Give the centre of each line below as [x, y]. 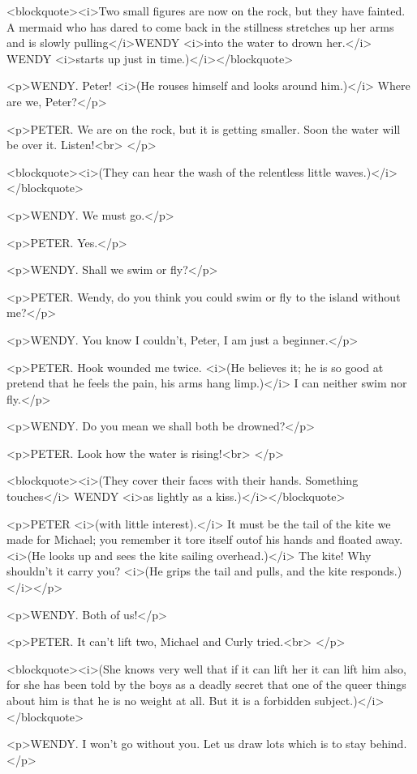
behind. [388, 744]
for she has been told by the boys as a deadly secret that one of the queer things [206, 684]
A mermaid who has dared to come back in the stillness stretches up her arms [200, 26]
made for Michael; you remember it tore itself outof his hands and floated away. [205, 539]
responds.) [376, 571]
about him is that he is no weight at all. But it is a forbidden [159, 700]
